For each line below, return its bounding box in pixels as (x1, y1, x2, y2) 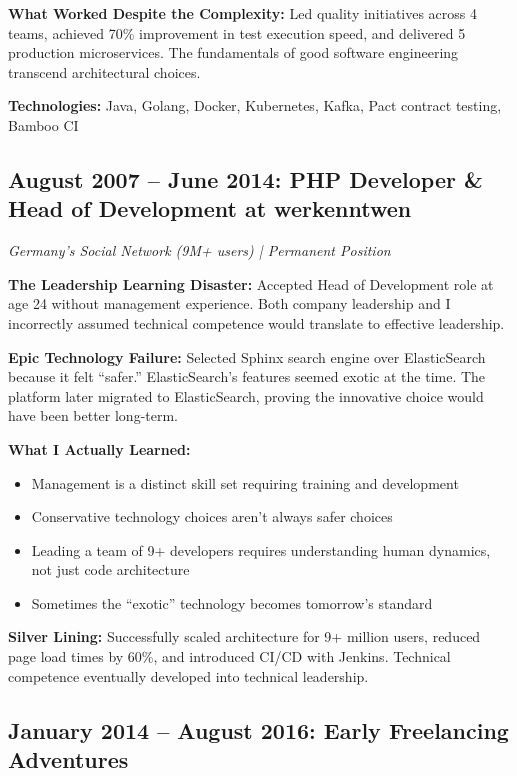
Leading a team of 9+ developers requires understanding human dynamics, (31, 539, 491, 560)
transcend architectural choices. (8, 61, 201, 82)
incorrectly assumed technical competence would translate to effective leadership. (8, 312, 505, 333)
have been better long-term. (8, 405, 179, 426)
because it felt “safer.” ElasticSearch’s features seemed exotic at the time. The (8, 366, 486, 387)
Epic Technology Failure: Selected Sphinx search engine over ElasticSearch (8, 346, 486, 367)
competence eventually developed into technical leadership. (8, 665, 369, 686)
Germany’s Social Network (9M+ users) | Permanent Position (8, 240, 391, 261)
